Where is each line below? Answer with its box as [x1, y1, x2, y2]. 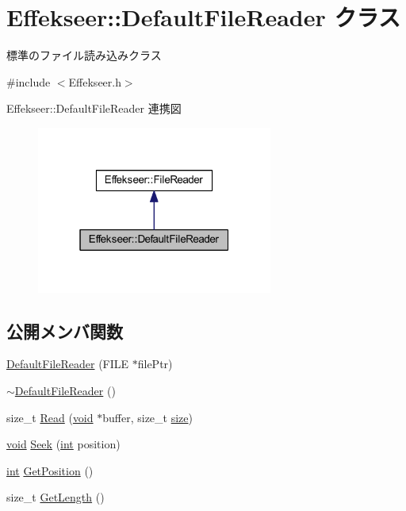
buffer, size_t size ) [102, 409, 193, 425]
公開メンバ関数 [6, 318, 123, 343]
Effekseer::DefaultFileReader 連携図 [6, 100, 182, 117]
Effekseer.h [68, 73, 121, 90]
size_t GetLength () [6, 489, 105, 505]
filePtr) [137, 355, 173, 372]
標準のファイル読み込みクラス [6, 47, 162, 63]
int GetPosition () [6, 462, 94, 478]
